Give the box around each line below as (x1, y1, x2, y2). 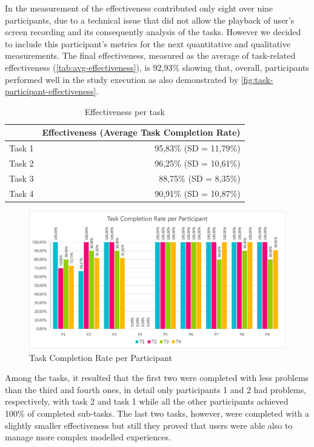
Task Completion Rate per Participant (29, 351, 172, 363)
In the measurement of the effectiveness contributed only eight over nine (5, 2, 273, 14)
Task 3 (9, 171, 34, 184)
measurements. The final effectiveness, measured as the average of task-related (5, 49, 296, 62)
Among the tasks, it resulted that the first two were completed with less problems (5, 371, 309, 384)
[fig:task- (241, 73, 273, 85)
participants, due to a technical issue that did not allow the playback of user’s (5, 13, 295, 26)
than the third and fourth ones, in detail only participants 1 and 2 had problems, (5, 383, 307, 396)
